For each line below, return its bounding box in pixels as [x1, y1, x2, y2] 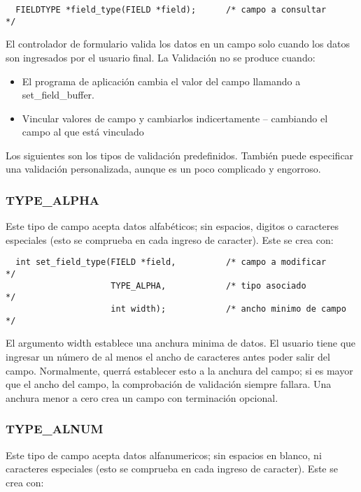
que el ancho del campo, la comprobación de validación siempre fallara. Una [6, 377, 332, 391]
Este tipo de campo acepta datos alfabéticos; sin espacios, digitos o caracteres [6, 219, 339, 233]
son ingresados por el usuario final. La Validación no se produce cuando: [6, 50, 316, 64]
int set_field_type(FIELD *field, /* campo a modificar [15, 257, 327, 268]
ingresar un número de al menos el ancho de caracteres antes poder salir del [6, 349, 330, 363]
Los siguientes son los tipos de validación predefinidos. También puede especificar [6, 147, 354, 162]
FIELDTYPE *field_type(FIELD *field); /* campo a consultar [15, 5, 327, 15]
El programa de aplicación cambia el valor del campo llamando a [22, 73, 301, 88]
